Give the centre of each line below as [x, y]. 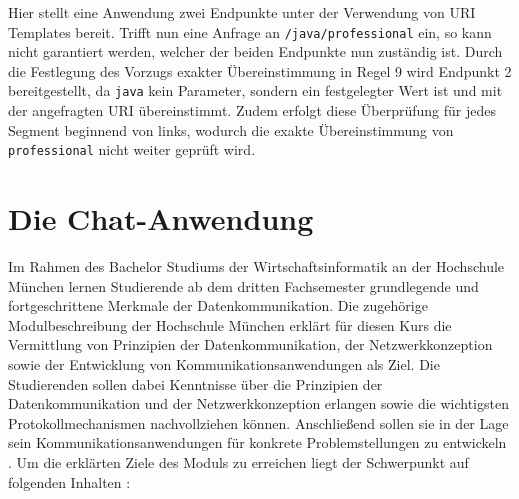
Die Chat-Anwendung [161, 218]
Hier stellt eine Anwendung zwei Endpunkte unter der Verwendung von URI [242, 12]
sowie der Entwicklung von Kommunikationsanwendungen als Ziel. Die [224, 364]
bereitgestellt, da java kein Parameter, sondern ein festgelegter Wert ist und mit [255, 90]
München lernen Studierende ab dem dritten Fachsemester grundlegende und [243, 285]
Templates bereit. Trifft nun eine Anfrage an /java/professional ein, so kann [250, 31]
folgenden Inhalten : [69, 481]
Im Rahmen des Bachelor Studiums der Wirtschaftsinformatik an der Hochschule [256, 266]
